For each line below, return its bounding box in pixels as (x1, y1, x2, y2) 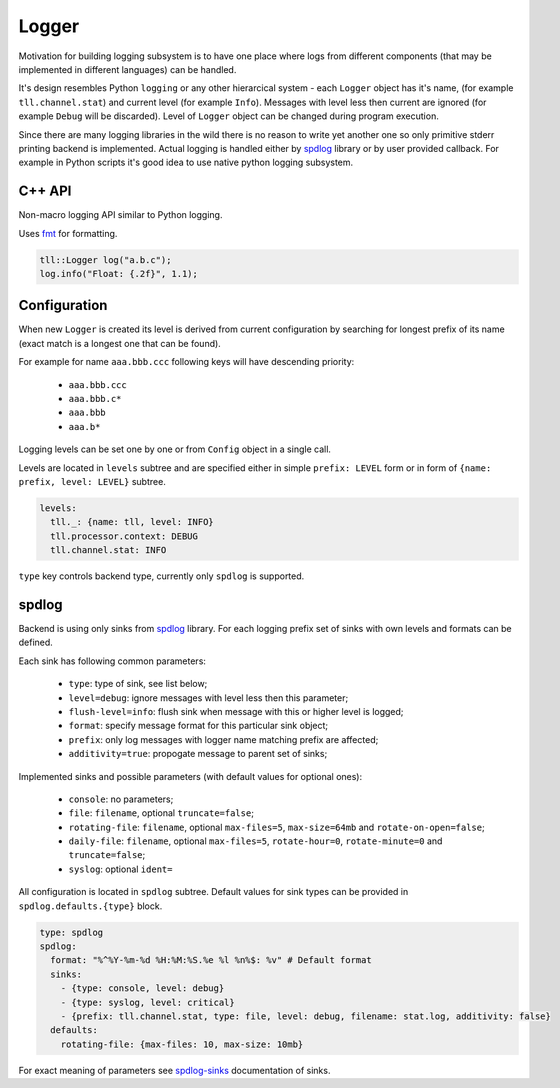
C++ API (18, 183, 72, 200)
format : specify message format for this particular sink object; (68, 720, 329, 732)
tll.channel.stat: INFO (50, 545, 167, 556)
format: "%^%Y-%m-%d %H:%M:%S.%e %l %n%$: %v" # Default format (50, 955, 372, 966)
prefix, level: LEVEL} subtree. (18, 475, 167, 487)
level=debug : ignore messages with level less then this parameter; (68, 691, 349, 704)
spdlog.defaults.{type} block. (18, 900, 163, 912)
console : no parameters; (68, 793, 174, 805)
